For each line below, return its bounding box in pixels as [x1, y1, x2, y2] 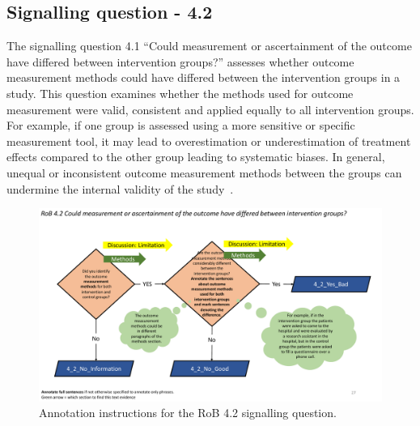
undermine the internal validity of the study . [6, 180, 234, 197]
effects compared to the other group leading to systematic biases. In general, [6, 148, 385, 165]
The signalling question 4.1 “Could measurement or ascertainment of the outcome [6, 37, 412, 54]
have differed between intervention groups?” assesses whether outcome [6, 53, 354, 70]
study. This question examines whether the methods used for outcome [6, 84, 354, 101]
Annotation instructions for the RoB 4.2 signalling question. [39, 404, 337, 421]
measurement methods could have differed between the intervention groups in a [6, 69, 401, 86]
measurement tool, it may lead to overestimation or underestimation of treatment [6, 132, 411, 149]
